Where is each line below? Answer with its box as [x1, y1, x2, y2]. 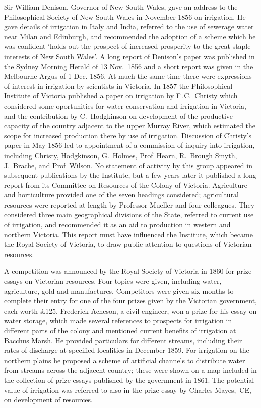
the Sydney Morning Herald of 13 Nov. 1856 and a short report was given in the [4, 61, 253, 71]
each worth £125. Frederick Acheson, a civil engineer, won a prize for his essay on [4, 305, 257, 316]
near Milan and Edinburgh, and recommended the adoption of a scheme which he [4, 31, 256, 41]
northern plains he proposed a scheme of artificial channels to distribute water [4, 354, 245, 365]
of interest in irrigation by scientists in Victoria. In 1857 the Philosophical [4, 80, 233, 91]
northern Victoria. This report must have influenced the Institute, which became [4, 229, 253, 239]
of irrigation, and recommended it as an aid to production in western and [4, 219, 231, 230]
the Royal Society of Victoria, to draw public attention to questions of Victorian [4, 239, 252, 249]
